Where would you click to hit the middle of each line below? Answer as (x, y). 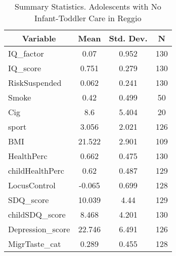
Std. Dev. (128, 38)
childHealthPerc (36, 170)
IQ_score (25, 68)
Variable (39, 38)
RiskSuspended (35, 83)
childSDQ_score (37, 214)
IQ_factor (26, 53)
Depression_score (39, 229)
